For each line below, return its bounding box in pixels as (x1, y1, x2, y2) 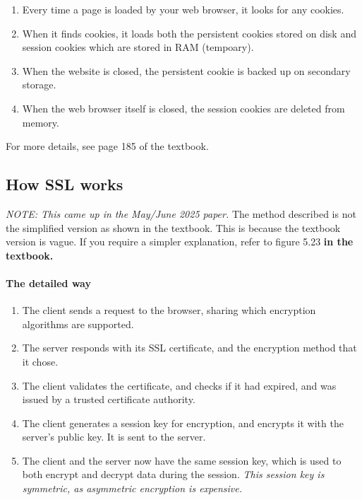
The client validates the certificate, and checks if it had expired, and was (22, 378, 337, 393)
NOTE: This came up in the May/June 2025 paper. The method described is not (6, 206, 356, 221)
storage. (22, 77, 56, 92)
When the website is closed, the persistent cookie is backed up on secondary (22, 63, 351, 78)
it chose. (22, 354, 59, 368)
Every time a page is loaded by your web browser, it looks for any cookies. (22, 2, 344, 16)
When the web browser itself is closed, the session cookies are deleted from (22, 100, 345, 115)
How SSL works (6, 173, 123, 195)
